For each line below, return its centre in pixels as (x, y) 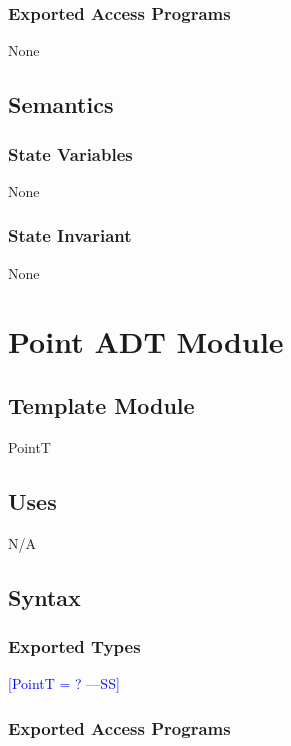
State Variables (70, 153)
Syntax (44, 596)
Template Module (101, 404)
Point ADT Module (146, 341)
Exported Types (74, 645)
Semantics (61, 104)
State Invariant (70, 235)
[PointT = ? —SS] (64, 683)
